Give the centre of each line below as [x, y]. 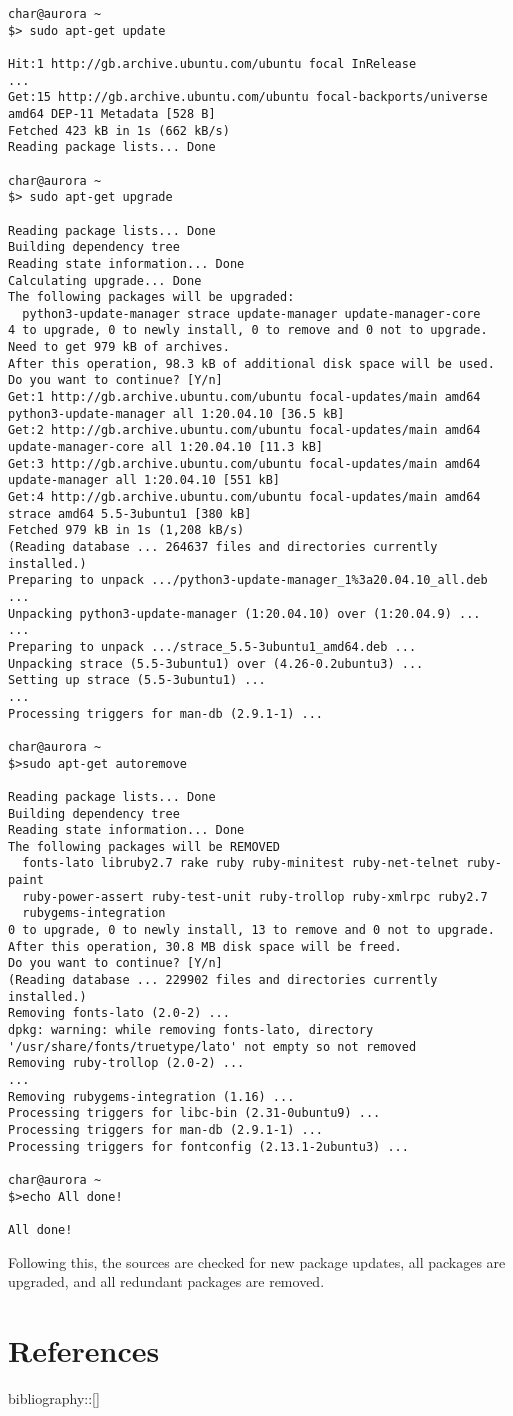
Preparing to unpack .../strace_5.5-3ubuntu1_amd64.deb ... [212, 646]
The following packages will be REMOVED [144, 846]
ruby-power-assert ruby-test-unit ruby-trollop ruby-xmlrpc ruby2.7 [255, 896]
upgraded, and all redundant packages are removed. [166, 1281]
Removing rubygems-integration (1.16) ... [151, 1096]
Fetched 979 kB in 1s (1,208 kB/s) [126, 530]
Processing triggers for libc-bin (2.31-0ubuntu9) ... [194, 1113]
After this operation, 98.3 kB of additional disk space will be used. [251, 363]
